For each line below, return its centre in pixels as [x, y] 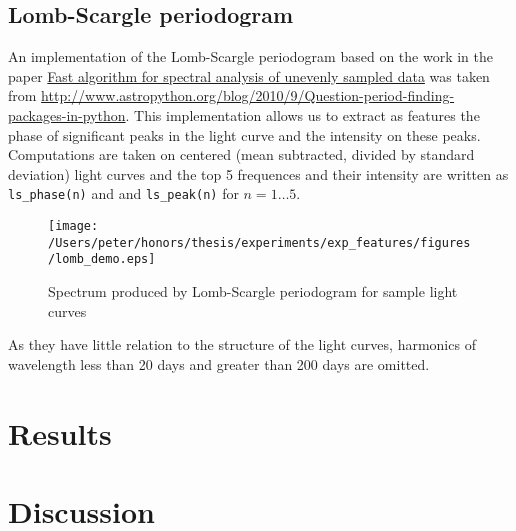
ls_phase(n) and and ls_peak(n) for [123, 193]
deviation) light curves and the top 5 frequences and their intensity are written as [258, 173]
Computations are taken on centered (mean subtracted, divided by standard [241, 154]
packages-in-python [67, 114]
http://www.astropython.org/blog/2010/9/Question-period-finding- [248, 95]
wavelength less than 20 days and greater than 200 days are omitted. [219, 363]
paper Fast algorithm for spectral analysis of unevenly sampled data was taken [249, 75]
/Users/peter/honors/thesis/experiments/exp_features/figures [259, 242]
